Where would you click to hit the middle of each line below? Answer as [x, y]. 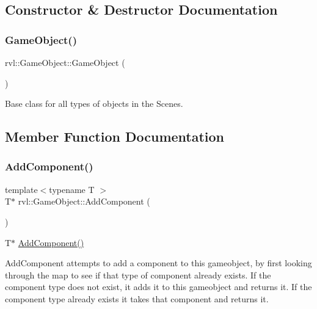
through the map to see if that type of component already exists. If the [138, 274]
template [21, 189]
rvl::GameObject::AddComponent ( [84, 201]
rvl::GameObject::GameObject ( [65, 62]
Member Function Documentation [115, 136]
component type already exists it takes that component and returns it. [137, 298]
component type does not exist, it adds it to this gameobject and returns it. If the [158, 287]
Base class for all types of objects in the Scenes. [94, 104]
